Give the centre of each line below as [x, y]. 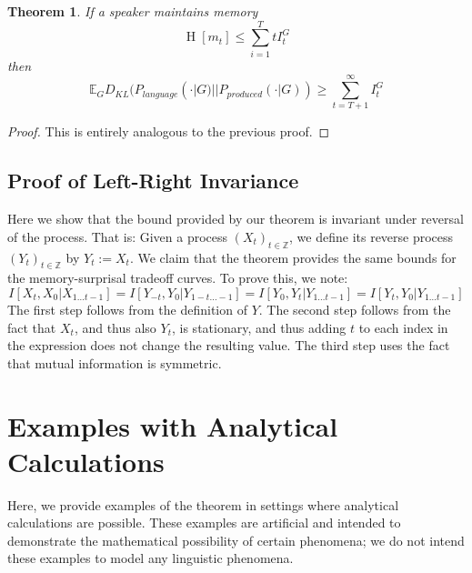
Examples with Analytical [173, 425]
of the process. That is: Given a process [118, 236]
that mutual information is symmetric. [115, 362]
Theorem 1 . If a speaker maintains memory [133, 11]
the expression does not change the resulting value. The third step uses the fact [229, 345]
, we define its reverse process [372, 236]
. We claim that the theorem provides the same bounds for [293, 257]
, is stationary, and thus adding [259, 327]
